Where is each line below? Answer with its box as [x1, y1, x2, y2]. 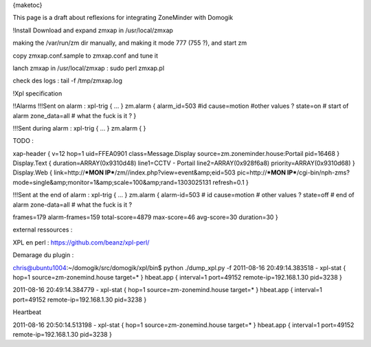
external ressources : [12, 225, 73, 234]
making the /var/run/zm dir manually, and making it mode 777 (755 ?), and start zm [12, 38, 247, 47]
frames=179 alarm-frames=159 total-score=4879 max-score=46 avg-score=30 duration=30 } [12, 213, 278, 221]
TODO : [12, 137, 34, 145]
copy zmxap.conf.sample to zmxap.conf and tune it [12, 52, 158, 60]
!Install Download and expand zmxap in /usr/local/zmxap [12, 26, 173, 34]
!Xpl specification [12, 89, 63, 98]
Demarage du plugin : [12, 251, 74, 259]
